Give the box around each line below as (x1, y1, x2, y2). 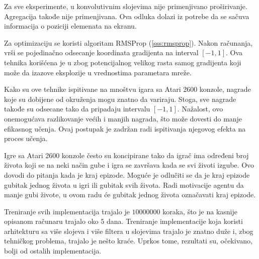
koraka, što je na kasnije (162, 206, 237, 216)
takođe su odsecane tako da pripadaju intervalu (4, 103, 150, 114)
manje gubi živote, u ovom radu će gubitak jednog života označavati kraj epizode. (4, 189, 256, 200)
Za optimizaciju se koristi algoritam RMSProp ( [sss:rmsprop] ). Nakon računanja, (4, 37, 253, 48)
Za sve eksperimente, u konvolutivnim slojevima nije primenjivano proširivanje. (4, 1, 247, 11)
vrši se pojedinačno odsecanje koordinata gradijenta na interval (4, 47, 199, 58)
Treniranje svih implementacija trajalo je (4, 206, 130, 216)
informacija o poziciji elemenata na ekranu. (4, 21, 137, 31)
